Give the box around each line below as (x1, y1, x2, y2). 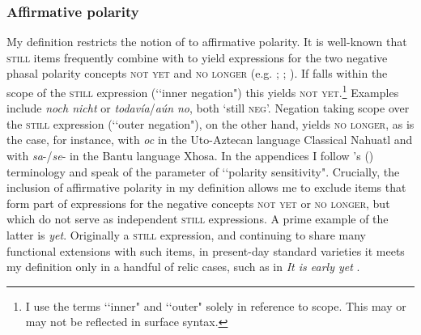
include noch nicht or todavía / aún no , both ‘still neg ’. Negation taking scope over (6, 100, 410, 117)
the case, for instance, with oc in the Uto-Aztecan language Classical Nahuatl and (6, 131, 413, 148)
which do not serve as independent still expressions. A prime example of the (6, 210, 389, 227)
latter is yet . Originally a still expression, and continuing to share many (6, 227, 366, 243)
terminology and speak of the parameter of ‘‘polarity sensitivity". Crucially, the (6, 163, 400, 180)
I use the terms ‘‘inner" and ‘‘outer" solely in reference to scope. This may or (25, 297, 406, 314)
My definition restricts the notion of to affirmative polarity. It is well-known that (6, 33, 407, 50)
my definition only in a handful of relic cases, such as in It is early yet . (6, 258, 360, 275)
